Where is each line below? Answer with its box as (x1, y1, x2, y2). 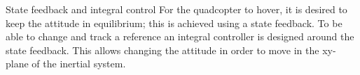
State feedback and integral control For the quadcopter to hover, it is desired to (6, 2, 347, 16)
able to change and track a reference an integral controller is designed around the (6, 29, 354, 44)
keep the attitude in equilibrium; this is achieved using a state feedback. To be (6, 15, 342, 30)
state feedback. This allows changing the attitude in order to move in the (6, 42, 319, 57)
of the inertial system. (32, 56, 126, 71)
